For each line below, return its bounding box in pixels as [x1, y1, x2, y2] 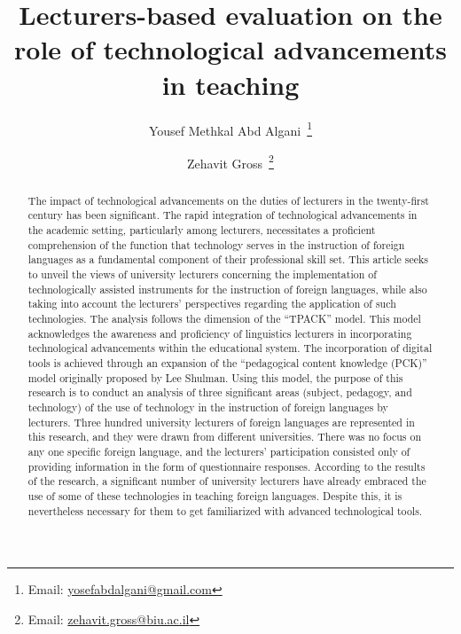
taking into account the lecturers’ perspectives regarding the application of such [27, 296, 396, 311]
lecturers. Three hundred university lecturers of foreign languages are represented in [27, 414, 415, 429]
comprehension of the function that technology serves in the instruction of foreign [27, 237, 405, 252]
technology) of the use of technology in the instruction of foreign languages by [27, 399, 388, 414]
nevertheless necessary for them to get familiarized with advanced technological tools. [27, 503, 423, 518]
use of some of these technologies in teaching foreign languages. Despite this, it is [27, 488, 402, 503]
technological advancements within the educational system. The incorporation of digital [27, 340, 433, 356]
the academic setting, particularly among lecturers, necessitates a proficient [27, 223, 376, 238]
